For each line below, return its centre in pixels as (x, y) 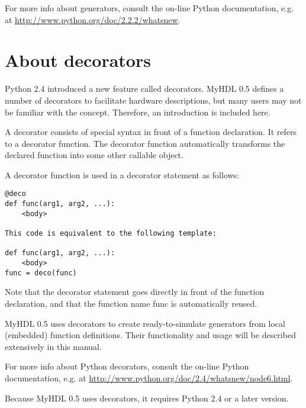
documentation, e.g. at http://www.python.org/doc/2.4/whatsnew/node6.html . (149, 378)
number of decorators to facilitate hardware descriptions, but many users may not (153, 100)
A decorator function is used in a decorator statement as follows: (122, 174)
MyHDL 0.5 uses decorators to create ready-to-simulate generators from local (145, 323)
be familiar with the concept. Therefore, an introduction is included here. (138, 112)
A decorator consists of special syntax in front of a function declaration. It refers (151, 132)
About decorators (78, 60)
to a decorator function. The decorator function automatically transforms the (145, 143)
